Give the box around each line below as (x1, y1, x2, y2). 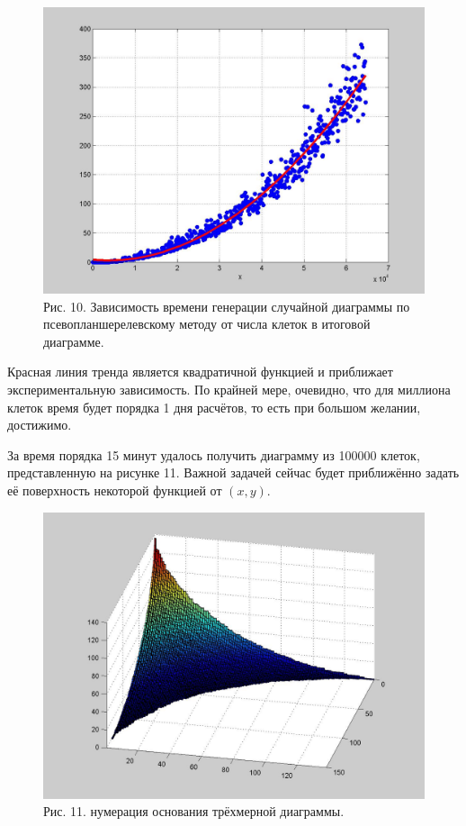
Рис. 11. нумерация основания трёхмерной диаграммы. (43, 802, 345, 821)
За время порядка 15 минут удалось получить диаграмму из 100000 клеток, (7, 445, 420, 464)
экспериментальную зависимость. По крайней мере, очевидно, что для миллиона (7, 379, 451, 398)
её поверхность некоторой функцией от (7, 480, 222, 499)
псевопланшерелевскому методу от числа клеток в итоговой (43, 314, 371, 333)
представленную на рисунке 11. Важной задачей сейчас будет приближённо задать (7, 463, 460, 482)
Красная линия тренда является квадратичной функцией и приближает (7, 362, 393, 381)
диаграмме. (43, 331, 104, 350)
